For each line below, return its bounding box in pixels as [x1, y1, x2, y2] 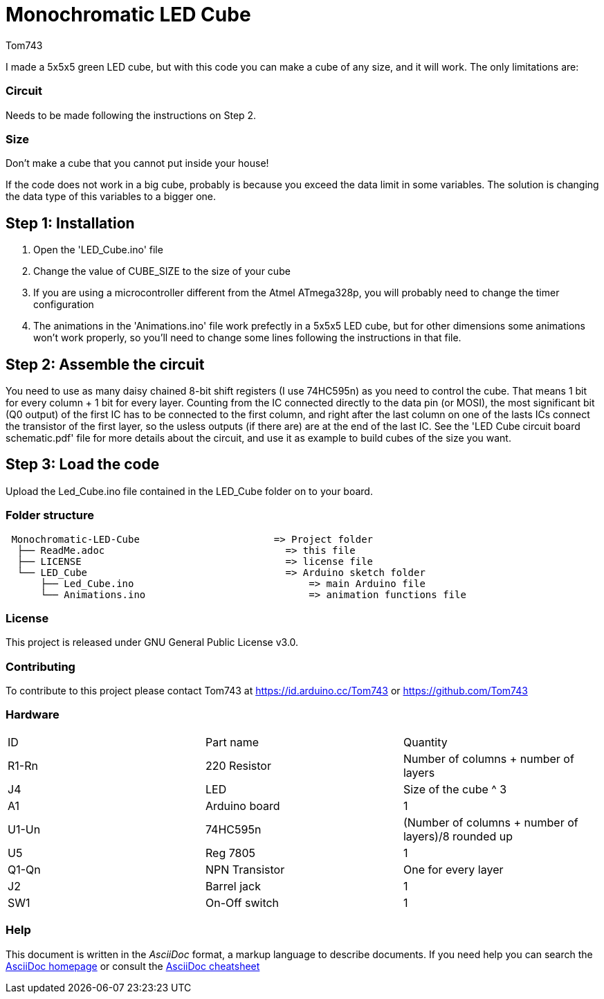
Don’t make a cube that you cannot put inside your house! [6, 157, 269, 170]
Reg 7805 [205, 845, 255, 860]
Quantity [403, 735, 448, 749]
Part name [205, 735, 259, 749]
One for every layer [403, 862, 504, 876]
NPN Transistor [205, 862, 285, 876]
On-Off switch [205, 895, 280, 910]
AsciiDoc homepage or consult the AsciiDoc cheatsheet [6, 960, 260, 972]
